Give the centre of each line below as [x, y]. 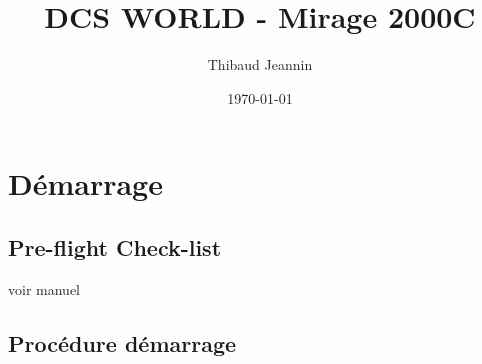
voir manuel [44, 288]
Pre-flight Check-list [115, 246]
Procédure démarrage [122, 342]
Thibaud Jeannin [260, 64]
